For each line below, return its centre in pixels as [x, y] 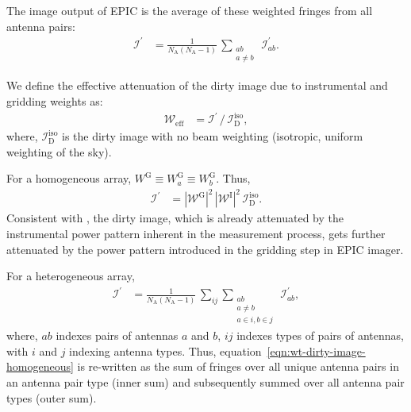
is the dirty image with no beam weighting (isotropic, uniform [212, 136]
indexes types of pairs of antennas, [320, 335]
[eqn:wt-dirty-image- [316, 350]
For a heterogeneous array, [71, 276]
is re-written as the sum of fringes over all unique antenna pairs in [238, 366]
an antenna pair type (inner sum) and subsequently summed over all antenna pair [205, 381]
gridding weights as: [55, 100]
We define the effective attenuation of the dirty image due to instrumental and [197, 85]
